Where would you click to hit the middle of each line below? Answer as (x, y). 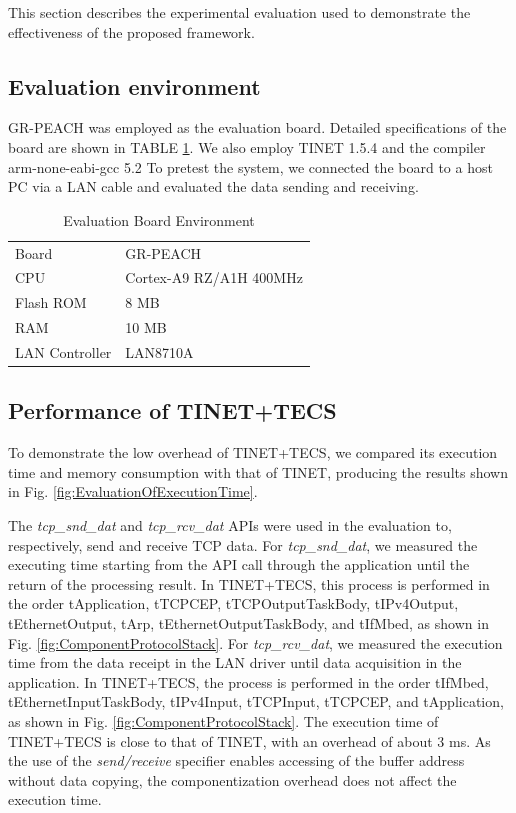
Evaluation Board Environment (159, 219)
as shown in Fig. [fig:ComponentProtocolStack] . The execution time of (223, 721)
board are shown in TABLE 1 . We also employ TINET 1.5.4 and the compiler (247, 146)
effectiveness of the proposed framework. (131, 31)
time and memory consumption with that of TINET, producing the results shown (258, 471)
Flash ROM (51, 302)
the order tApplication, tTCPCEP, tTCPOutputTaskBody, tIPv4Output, (233, 603)
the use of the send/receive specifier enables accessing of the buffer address (236, 760)
